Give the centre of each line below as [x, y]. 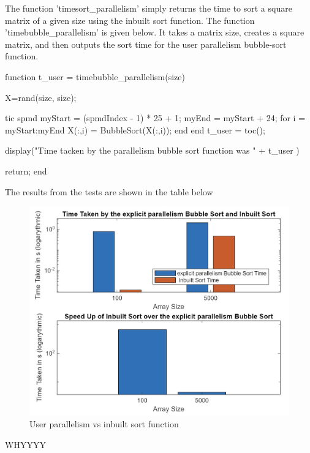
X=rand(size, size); [41, 97]
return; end [26, 170]
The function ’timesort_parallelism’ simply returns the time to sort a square [149, 8]
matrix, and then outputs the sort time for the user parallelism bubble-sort [146, 44]
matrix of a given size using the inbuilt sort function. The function [130, 20]
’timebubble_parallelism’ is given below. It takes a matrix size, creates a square [155, 32]
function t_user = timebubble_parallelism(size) [95, 76]
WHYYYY [25, 444]
